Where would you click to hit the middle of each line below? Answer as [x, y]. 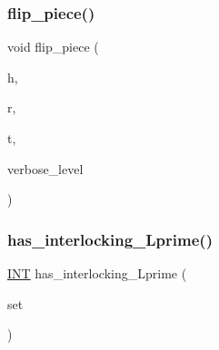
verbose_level [45, 168]
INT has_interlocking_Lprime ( [97, 273]
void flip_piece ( [53, 47]
